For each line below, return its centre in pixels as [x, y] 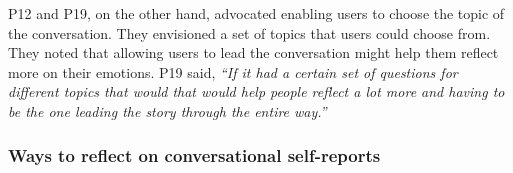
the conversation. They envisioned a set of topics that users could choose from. [249, 32]
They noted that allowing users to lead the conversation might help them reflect [253, 52]
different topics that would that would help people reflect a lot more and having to [256, 91]
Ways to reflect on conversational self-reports [194, 155]
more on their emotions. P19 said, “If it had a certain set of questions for [233, 71]
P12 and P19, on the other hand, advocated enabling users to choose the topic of [256, 13]
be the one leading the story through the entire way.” [167, 110]
